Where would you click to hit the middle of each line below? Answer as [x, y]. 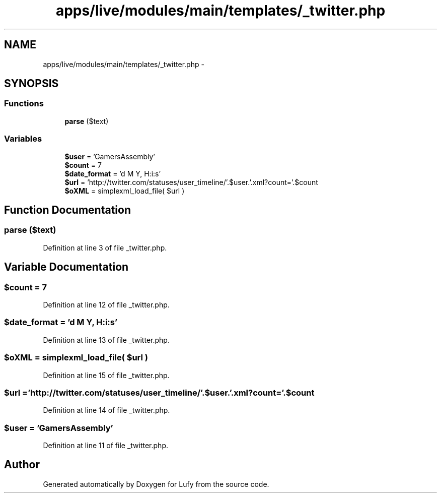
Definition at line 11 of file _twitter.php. [105, 445]
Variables [23, 139]
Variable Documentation [66, 267]
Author [22, 465]
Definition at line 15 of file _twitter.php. [106, 375]
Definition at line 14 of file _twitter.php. [106, 410]
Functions [24, 104]
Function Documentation [67, 210]
